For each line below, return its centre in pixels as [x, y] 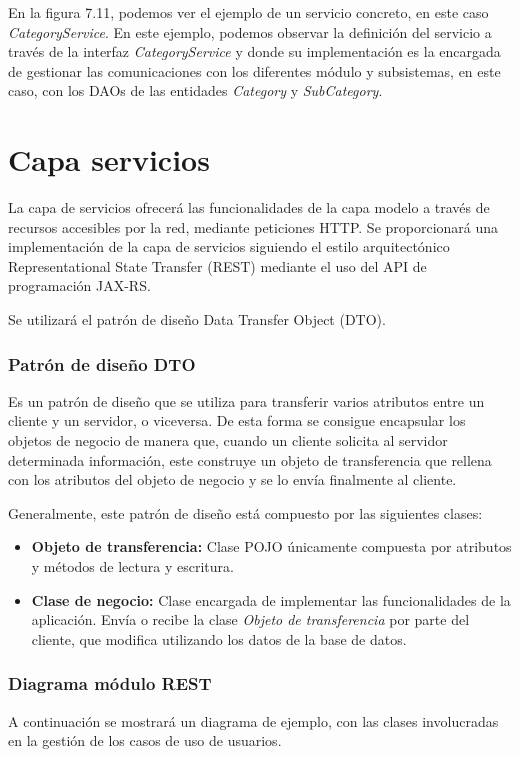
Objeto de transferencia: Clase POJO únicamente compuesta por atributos [271, 546]
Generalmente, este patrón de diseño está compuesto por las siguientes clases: [245, 512]
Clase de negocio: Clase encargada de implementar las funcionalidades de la [271, 599]
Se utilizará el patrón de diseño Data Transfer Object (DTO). [197, 319]
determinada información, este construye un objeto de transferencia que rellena [250, 459]
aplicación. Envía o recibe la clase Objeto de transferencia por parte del [250, 619]
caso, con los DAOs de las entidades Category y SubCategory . [195, 90]
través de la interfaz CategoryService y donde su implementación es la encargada [254, 51]
